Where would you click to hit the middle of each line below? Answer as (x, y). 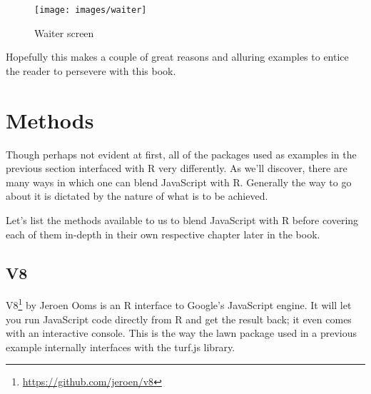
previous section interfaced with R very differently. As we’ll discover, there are (177, 168)
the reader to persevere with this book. (91, 70)
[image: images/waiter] (91, 10)
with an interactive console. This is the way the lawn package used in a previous (181, 333)
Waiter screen (64, 32)
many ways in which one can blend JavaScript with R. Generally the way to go (179, 182)
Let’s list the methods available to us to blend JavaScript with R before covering (182, 219)
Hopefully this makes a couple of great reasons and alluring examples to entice (177, 57)
